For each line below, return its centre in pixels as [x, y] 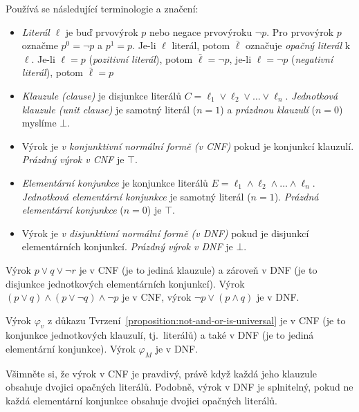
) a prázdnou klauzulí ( [268, 109]
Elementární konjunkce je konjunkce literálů [115, 182]
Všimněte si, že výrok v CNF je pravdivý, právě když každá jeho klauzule [162, 373]
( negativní [312, 58]
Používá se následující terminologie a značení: [102, 8]
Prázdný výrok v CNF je [73, 159]
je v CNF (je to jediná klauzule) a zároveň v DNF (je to [198, 269]
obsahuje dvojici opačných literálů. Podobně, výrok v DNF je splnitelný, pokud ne [179, 387]
